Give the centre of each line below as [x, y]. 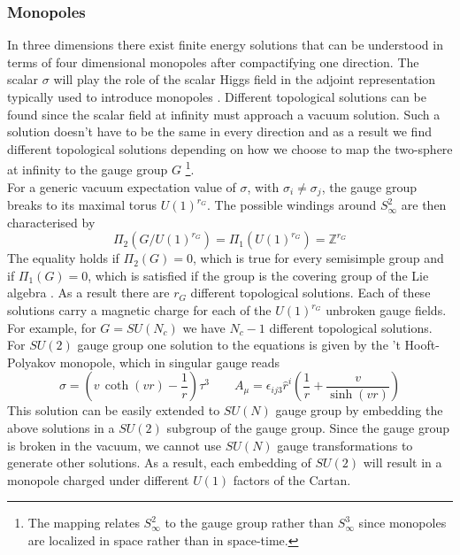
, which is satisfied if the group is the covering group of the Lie [258, 275]
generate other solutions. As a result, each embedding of [159, 462]
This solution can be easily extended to [114, 410]
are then [424, 205]
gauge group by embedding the [359, 410]
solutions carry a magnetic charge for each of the [139, 310]
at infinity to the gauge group [88, 170]
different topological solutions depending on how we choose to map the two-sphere [230, 148]
